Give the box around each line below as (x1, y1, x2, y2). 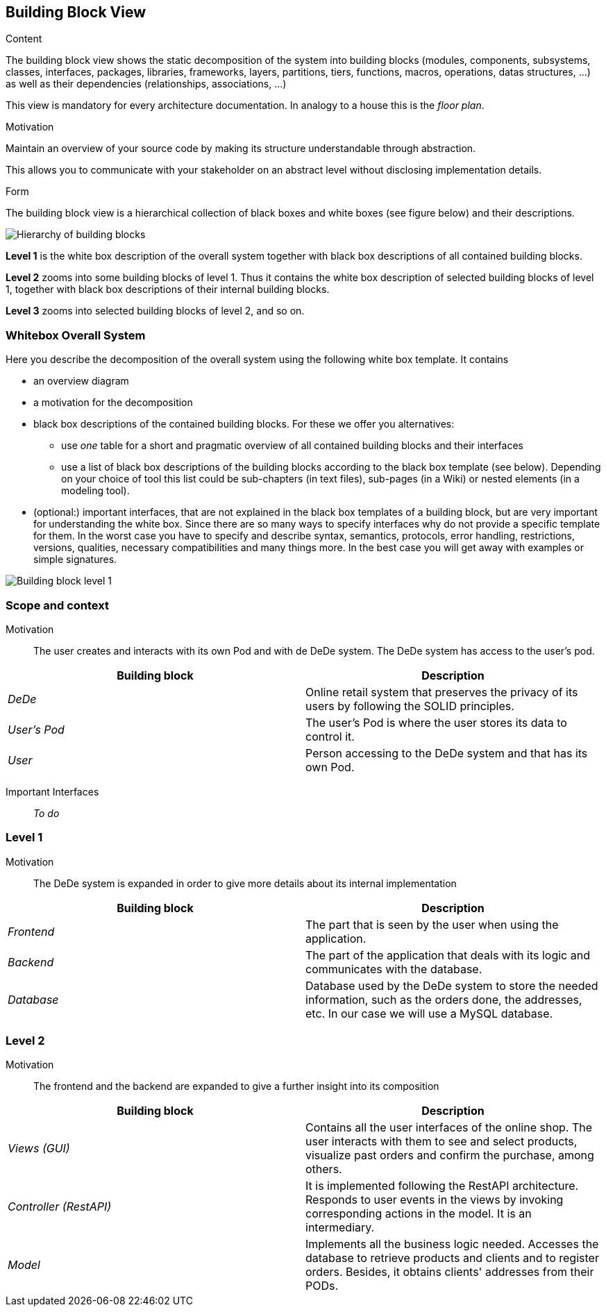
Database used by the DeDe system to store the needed (305, 978, 598, 993)
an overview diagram (33, 375, 129, 387)
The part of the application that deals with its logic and (305, 948, 590, 962)
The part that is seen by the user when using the (305, 917, 559, 932)
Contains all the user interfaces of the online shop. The (305, 1120, 593, 1135)
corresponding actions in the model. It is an (305, 1206, 532, 1221)
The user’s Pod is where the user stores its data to (305, 715, 567, 730)
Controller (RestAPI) (8, 1200, 112, 1214)
